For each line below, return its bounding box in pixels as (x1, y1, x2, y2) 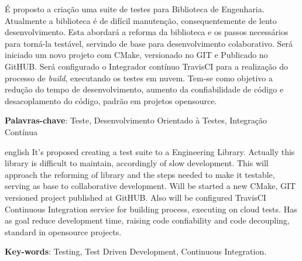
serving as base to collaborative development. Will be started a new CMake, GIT (5, 180, 296, 192)
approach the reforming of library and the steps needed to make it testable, (5, 168, 275, 180)
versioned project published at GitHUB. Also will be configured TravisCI (5, 191, 266, 203)
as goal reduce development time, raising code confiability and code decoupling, (5, 214, 290, 226)
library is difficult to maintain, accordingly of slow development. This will (5, 157, 269, 169)
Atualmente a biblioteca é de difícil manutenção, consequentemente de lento (5, 14, 277, 26)
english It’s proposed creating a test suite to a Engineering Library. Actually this (5, 145, 295, 157)
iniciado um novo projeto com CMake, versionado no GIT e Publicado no (5, 49, 268, 61)
